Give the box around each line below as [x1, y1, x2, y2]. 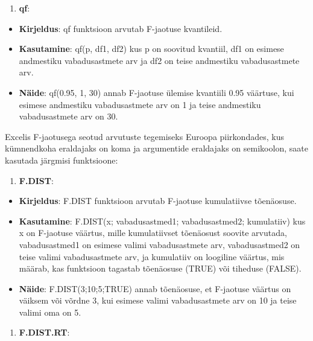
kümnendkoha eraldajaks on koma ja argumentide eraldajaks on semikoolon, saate [5, 142, 308, 155]
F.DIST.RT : [19, 326, 70, 339]
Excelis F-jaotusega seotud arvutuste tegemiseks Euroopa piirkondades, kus [5, 130, 284, 142]
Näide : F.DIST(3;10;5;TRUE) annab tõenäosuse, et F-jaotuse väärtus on [19, 282, 291, 295]
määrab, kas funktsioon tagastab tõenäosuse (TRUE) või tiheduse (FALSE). [19, 262, 302, 275]
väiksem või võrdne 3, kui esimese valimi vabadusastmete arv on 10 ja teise [19, 294, 297, 307]
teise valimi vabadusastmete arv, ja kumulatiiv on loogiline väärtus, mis [19, 250, 285, 263]
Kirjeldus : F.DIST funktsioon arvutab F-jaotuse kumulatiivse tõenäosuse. [19, 194, 297, 207]
